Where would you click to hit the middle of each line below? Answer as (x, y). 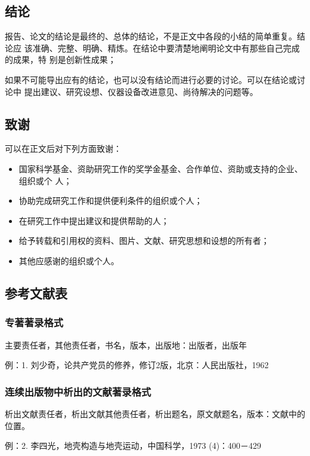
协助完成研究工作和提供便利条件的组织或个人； (111, 201)
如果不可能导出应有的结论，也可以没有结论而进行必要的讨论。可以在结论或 (151, 79)
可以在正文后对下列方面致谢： (63, 149)
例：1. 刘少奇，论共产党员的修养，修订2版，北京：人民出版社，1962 (137, 365)
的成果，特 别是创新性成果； (61, 59)
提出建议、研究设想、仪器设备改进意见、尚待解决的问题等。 (141, 91)
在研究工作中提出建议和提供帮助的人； (94, 220)
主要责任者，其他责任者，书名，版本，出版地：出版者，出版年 (126, 345)
